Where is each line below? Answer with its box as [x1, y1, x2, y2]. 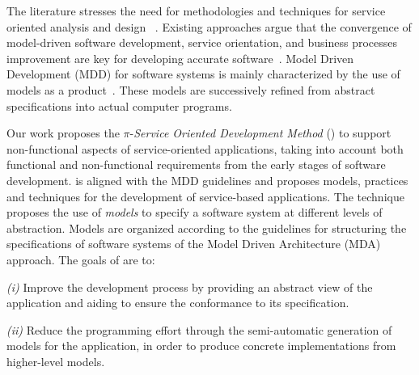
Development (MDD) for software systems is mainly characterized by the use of [6, 65, 400, 82]
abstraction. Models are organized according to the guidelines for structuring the [6, 219, 407, 236]
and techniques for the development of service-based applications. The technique [6, 187, 404, 204]
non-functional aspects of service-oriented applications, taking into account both [6, 140, 404, 157]
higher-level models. [6, 352, 105, 369]
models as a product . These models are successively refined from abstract [6, 81, 375, 98]
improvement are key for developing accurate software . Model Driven [6, 49, 354, 66]
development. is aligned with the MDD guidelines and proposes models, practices [6, 171, 408, 188]
